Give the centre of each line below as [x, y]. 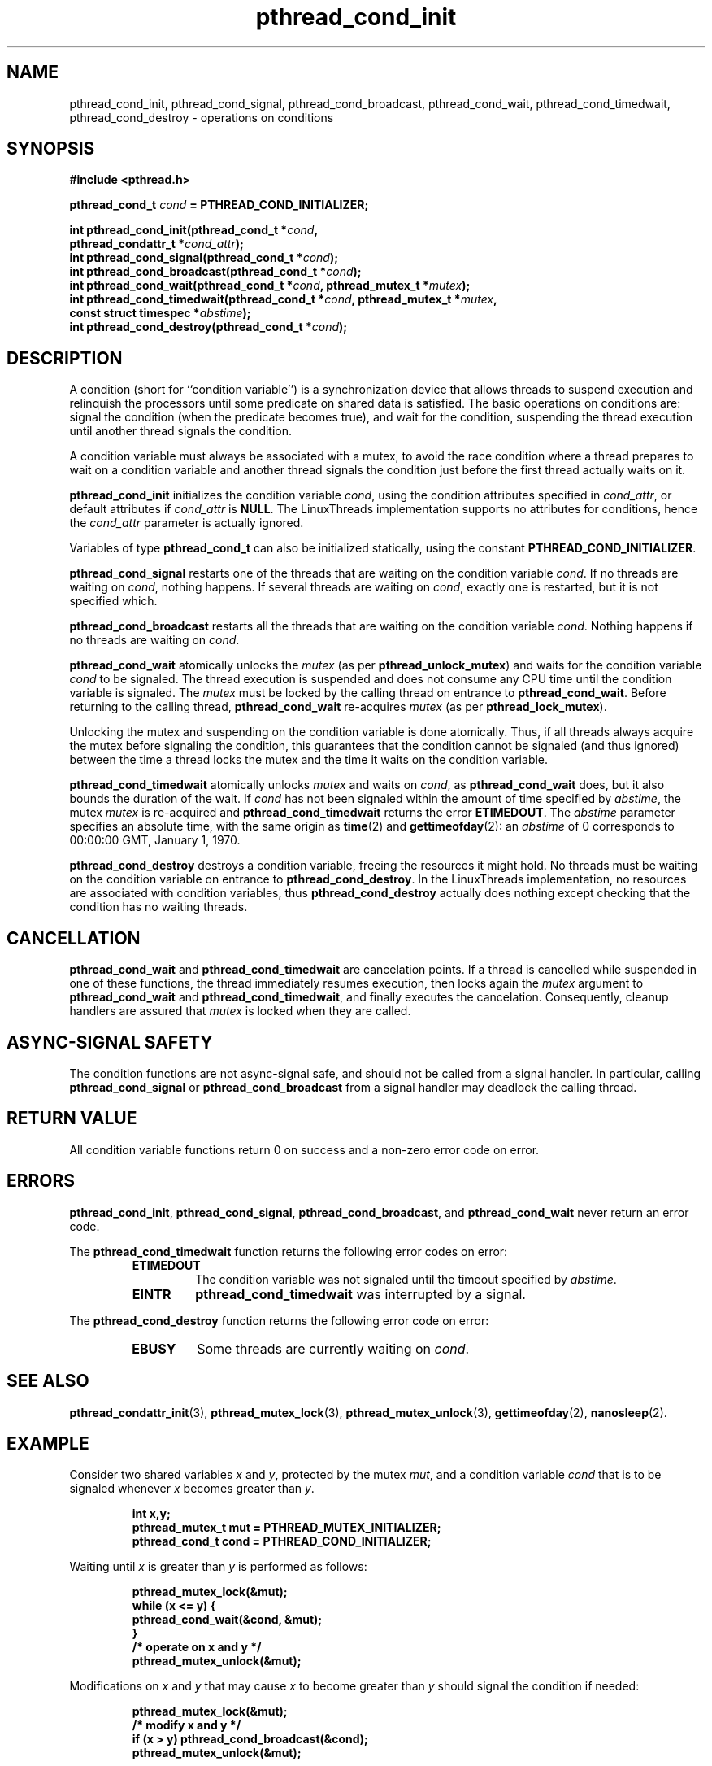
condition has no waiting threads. [158, 907]
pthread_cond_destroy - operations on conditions [202, 117]
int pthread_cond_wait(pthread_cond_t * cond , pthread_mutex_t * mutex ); [270, 286]
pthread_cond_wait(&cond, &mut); [227, 1620]
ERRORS [41, 1181]
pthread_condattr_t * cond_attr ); [156, 244]
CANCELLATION [74, 938]
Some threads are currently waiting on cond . [333, 1348]
